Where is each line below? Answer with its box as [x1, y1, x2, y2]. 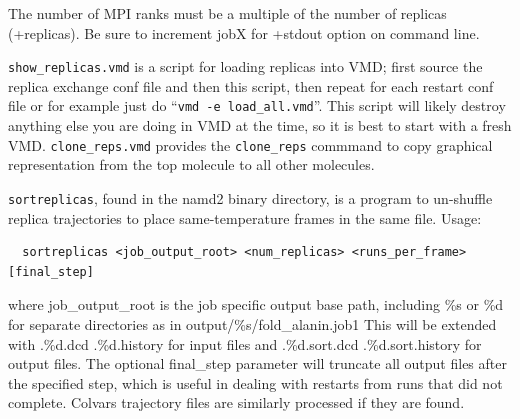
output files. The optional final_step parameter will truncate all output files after [8, 353, 507, 374]
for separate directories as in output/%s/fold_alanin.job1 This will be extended [8, 313, 497, 334]
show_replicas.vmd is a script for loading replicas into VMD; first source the [8, 56, 483, 77]
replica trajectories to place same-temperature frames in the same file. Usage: [8, 207, 482, 228]
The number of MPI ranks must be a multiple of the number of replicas [8, 3, 447, 23]
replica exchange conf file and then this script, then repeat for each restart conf [8, 75, 494, 96]
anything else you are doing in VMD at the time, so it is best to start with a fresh [8, 115, 512, 136]
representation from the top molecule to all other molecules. [8, 154, 375, 175]
